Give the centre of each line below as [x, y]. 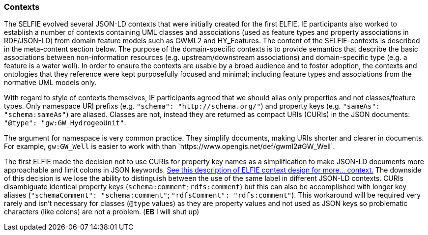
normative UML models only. [50, 83]
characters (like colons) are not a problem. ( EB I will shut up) [102, 212]
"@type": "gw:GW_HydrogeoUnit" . [65, 123]
